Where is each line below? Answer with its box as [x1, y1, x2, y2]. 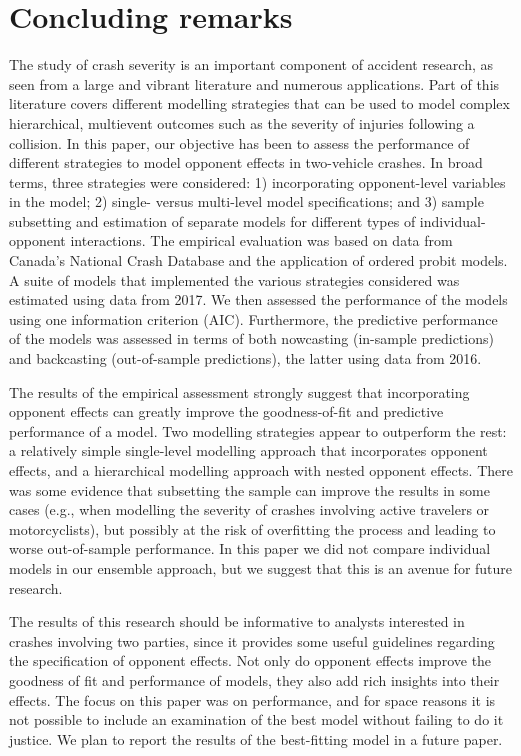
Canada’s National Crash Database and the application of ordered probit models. [9, 250, 508, 271]
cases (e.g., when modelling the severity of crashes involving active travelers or [9, 499, 490, 520]
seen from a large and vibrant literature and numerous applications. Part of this [9, 73, 500, 94]
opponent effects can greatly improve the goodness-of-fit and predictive [9, 401, 444, 422]
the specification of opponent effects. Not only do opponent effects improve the [9, 650, 492, 671]
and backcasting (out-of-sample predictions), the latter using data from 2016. [9, 348, 482, 369]
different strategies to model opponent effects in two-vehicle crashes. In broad [9, 152, 483, 173]
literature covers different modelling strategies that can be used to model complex [9, 93, 510, 114]
